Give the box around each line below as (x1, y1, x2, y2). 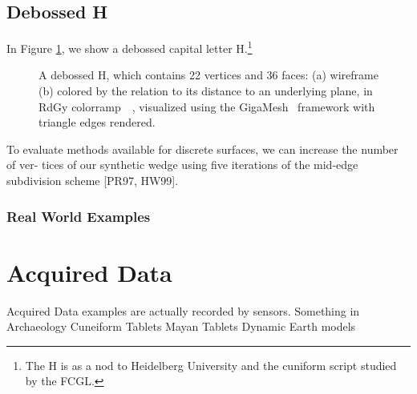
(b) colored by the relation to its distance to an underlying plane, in (38, 82, 373, 99)
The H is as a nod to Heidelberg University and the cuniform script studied (25, 356, 397, 373)
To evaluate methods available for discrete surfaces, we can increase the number (6, 140, 399, 157)
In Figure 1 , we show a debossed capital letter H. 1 (6, 38, 253, 56)
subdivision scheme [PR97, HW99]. (6, 172, 179, 189)
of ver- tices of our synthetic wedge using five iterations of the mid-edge (6, 156, 358, 173)
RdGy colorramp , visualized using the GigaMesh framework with (38, 98, 375, 115)
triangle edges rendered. (38, 114, 156, 131)
